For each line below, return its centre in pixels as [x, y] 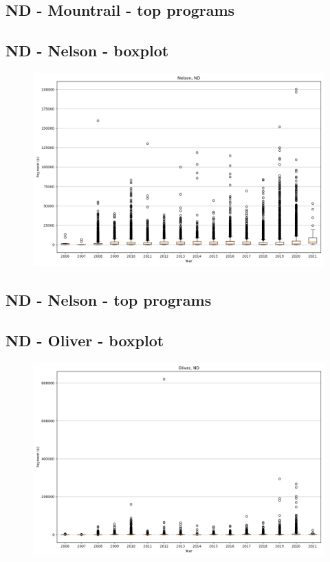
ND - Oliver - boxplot [85, 340]
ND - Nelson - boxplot [87, 50]
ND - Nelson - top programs [109, 300]
